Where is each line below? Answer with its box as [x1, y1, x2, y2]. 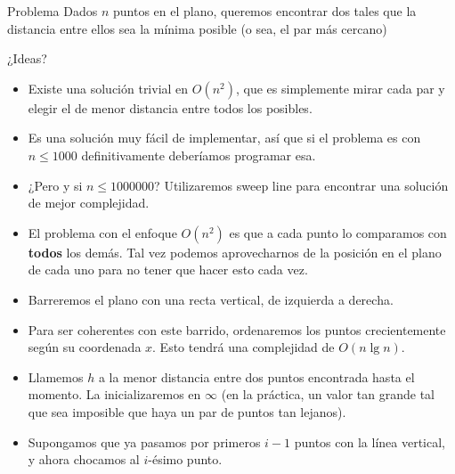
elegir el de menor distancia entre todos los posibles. [28, 98, 313, 117]
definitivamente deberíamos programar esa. [81, 145, 316, 164]
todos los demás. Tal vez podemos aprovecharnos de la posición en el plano [28, 242, 442, 261]
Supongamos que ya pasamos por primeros [28, 432, 261, 451]
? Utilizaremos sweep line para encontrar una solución [154, 176, 449, 194]
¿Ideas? [7, 49, 47, 68]
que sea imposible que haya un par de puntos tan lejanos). [28, 402, 346, 421]
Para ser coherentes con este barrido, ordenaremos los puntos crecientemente [28, 320, 446, 339]
